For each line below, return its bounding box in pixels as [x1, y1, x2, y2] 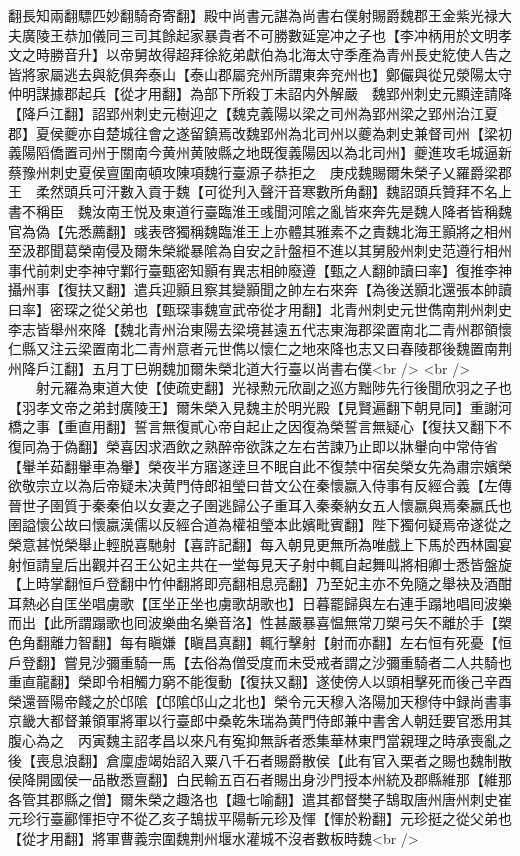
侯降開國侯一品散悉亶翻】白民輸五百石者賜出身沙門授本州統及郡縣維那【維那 [8, 769, 512, 790]
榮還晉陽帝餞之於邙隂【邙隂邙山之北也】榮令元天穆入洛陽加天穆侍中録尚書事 [8, 690, 512, 711]
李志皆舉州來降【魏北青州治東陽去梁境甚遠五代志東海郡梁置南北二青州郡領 [8, 318, 498, 339]
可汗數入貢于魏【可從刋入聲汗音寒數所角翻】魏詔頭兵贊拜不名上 [91, 181, 512, 202]
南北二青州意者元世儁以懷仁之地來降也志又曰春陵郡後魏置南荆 [105, 338, 512, 359]
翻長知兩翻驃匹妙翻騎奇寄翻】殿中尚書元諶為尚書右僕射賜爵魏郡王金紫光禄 [8, 5, 498, 25]
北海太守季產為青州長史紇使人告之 [287, 44, 512, 65]
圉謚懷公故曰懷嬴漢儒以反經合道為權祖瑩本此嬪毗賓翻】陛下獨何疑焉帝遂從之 [8, 514, 512, 535]
